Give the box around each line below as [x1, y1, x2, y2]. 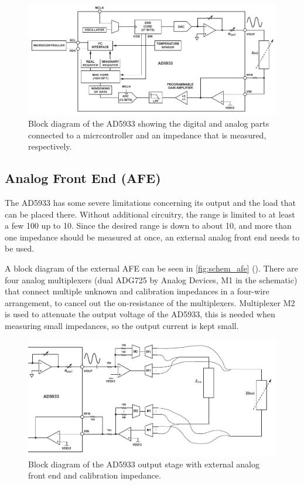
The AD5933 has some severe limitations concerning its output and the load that [5, 196, 296, 208]
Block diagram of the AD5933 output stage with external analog [28, 457, 259, 470]
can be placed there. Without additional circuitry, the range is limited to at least [5, 208, 295, 220]
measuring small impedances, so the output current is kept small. [5, 319, 239, 331]
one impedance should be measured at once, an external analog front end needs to [5, 230, 300, 243]
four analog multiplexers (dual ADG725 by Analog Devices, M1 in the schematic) [5, 273, 298, 286]
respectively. [28, 140, 72, 152]
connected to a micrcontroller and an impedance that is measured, [28, 128, 267, 141]
